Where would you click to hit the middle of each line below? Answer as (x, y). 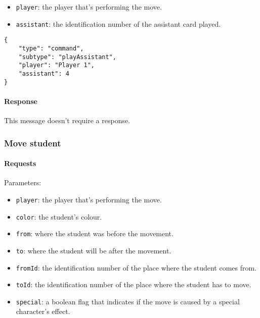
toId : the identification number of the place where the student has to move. (134, 284)
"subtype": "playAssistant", (67, 57)
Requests (20, 163)
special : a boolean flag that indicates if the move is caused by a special (128, 301)
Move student (33, 143)
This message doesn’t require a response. (67, 120)
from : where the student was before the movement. (95, 233)
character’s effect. (43, 311)
